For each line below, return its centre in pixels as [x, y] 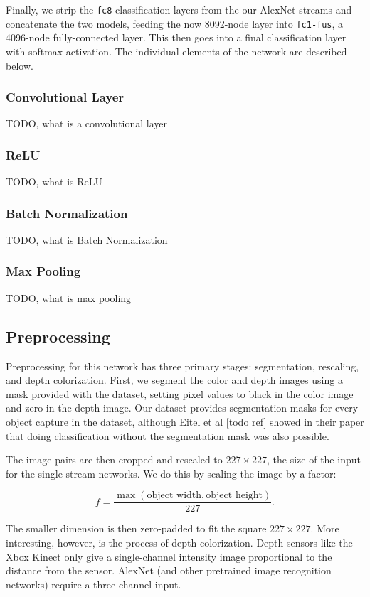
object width [174, 496]
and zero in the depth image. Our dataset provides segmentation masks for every [182, 408]
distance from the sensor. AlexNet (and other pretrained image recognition [169, 570]
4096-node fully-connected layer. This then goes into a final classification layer [176, 37]
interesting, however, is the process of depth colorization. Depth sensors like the [179, 542]
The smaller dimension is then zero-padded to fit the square [136, 528]
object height [234, 496]
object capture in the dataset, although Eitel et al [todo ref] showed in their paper [185, 421]
